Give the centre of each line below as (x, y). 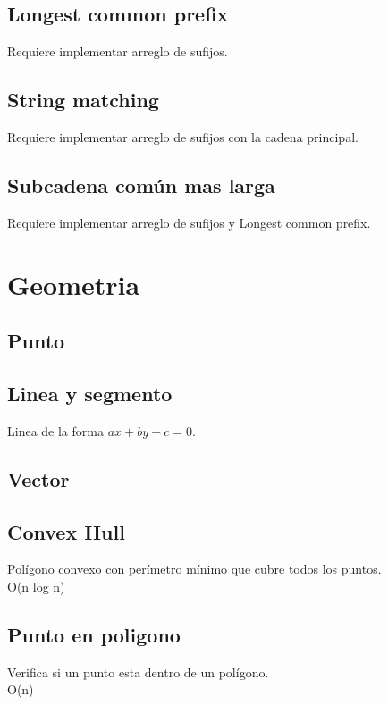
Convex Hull (66, 531)
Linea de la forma (55, 430)
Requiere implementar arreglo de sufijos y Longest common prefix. (189, 222)
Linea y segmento (90, 393)
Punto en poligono (94, 634)
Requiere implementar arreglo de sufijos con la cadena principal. (183, 137)
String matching (83, 100)
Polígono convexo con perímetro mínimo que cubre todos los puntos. (194, 569)
